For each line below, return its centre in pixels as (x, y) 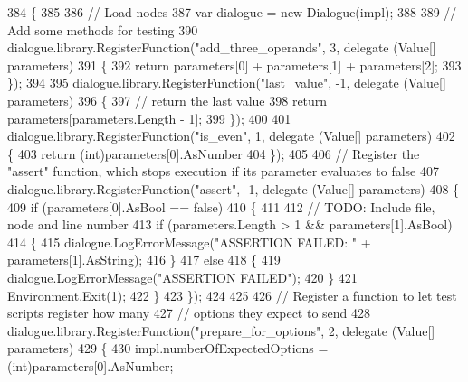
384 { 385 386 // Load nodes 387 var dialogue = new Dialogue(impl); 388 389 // (232, 12)
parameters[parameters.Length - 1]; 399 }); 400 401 (149, 118)
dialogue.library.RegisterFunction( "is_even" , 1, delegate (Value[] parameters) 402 (231, 136)
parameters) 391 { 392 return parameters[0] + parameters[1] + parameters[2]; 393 (234, 65)
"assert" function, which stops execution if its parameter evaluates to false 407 (223, 171)
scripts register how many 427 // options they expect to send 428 (189, 313)
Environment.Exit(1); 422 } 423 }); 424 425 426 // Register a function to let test (232, 295)
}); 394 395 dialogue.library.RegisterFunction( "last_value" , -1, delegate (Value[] (227, 83)
